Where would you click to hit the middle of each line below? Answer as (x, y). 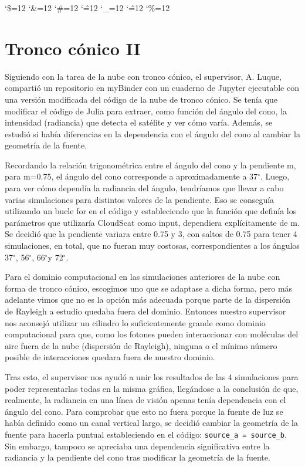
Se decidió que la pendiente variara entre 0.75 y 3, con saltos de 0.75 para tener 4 (151, 234)
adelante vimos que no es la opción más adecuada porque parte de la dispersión (148, 300)
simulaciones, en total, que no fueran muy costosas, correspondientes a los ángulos (152, 246)
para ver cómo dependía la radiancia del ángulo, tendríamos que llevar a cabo (144, 188)
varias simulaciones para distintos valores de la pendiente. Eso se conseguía (140, 199)
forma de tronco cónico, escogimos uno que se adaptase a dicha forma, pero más (149, 288)
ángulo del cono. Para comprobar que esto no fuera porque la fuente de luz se (144, 411)
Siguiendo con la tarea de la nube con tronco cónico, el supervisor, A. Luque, (143, 76)
